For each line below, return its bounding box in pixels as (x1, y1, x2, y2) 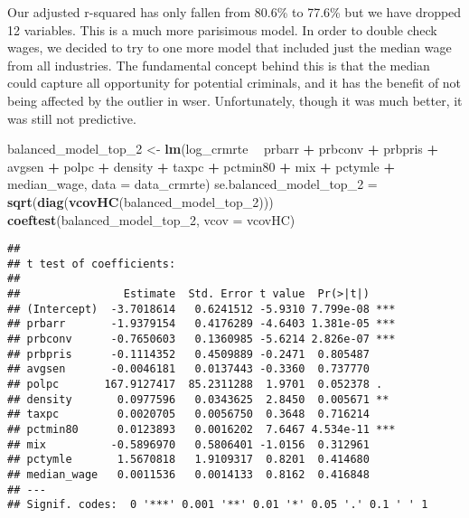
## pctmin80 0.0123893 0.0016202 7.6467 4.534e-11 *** (7, 423, 396, 436)
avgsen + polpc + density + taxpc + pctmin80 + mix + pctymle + (7, 156, 396, 175)
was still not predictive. (7, 108, 136, 127)
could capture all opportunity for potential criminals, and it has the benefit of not (7, 73, 462, 92)
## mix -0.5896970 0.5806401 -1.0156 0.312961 (7, 438, 370, 451)
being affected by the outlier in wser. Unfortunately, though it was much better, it (7, 90, 463, 109)
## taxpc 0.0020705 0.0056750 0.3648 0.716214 (7, 408, 370, 421)
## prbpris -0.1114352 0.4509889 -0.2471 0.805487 (7, 347, 370, 361)
